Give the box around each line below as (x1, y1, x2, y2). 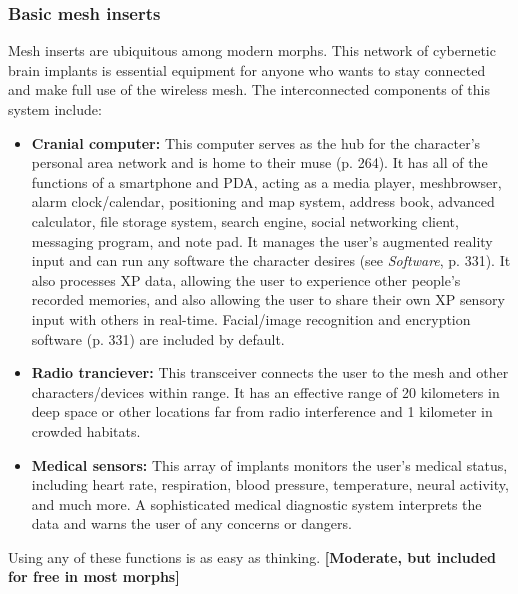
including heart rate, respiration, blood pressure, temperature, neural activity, (31, 474, 509, 495)
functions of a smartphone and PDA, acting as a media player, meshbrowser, (31, 171, 502, 192)
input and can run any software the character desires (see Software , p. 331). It (31, 250, 511, 271)
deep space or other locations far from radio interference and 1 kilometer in (31, 401, 493, 422)
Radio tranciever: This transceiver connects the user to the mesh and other (31, 362, 509, 383)
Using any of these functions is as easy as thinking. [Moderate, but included (8, 546, 496, 567)
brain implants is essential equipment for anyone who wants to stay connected (8, 59, 486, 80)
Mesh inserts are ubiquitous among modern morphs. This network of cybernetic (8, 40, 496, 61)
